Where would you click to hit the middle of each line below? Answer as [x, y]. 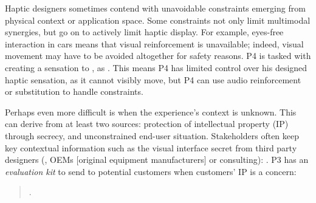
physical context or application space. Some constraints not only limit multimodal [158, 20]
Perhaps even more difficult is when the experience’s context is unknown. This [151, 112]
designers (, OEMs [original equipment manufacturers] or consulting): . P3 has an [157, 160]
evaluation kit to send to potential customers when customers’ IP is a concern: [151, 171]
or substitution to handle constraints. [74, 91]
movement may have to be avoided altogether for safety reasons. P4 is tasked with [158, 56]
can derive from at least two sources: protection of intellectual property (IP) [147, 124]
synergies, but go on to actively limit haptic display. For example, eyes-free [144, 32]
